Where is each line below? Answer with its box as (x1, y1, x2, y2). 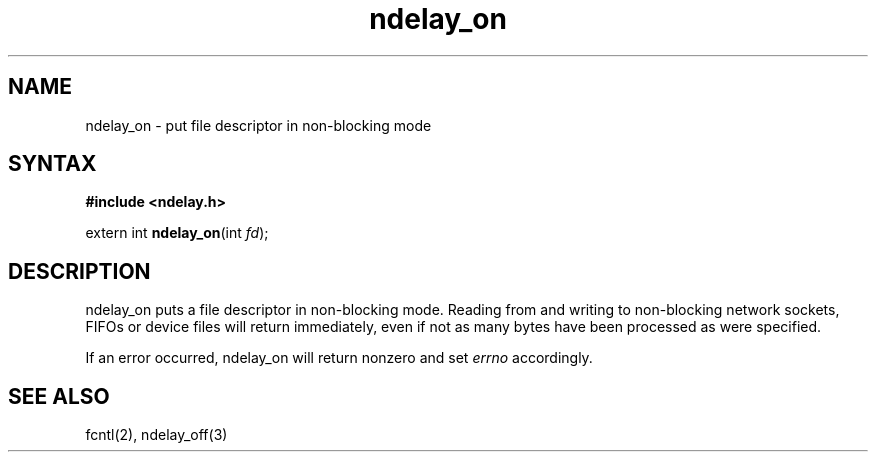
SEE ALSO (8, 383, 110, 409)
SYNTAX (8, 151, 97, 177)
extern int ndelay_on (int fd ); (85, 224, 269, 242)
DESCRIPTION (8, 258, 151, 284)
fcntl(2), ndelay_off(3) (85, 426, 228, 444)
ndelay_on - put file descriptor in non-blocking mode (85, 116, 432, 134)
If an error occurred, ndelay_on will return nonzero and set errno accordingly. (85, 349, 593, 367)
